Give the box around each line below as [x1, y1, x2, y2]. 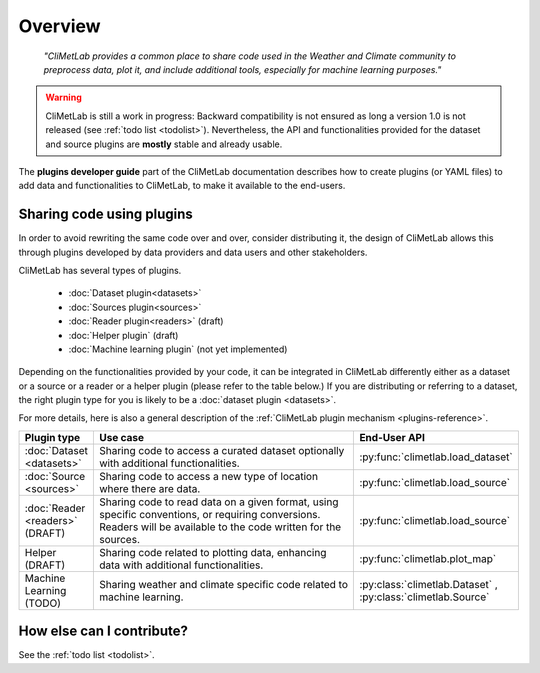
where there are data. [98, 481, 201, 495]
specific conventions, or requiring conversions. [98, 507, 321, 521]
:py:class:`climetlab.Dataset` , [359, 577, 499, 591]
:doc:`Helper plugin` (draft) [68, 329, 179, 341]
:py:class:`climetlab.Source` [359, 590, 490, 604]
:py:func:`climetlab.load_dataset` [359, 450, 514, 464]
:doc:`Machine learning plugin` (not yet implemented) [68, 343, 288, 355]
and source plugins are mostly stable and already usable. [45, 138, 283, 150]
